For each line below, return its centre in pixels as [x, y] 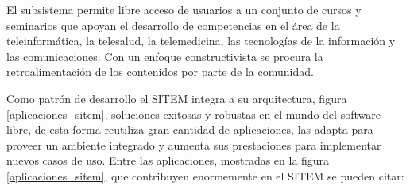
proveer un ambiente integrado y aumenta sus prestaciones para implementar [194, 144]
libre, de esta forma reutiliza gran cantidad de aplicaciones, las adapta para [190, 129]
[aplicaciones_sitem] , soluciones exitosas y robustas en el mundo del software [193, 114]
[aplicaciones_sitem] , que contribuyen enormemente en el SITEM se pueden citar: [205, 175]
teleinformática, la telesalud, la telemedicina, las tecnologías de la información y [201, 41]
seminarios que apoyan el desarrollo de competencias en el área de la [173, 25]
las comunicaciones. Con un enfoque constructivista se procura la [165, 56]
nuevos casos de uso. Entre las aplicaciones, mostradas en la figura [168, 160]
